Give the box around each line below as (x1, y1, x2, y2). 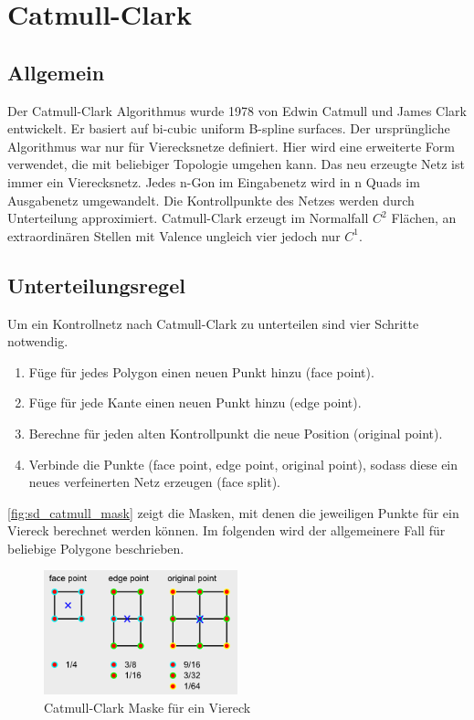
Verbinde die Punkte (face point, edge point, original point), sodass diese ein (28, 454, 458, 473)
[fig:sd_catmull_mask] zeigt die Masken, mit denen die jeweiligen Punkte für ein (7, 503, 459, 522)
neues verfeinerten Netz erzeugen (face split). (28, 472, 280, 492)
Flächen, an (391, 208, 457, 228)
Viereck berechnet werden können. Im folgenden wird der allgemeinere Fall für (7, 521, 446, 540)
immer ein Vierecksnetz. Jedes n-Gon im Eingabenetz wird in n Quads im (7, 172, 420, 191)
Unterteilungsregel (7, 270, 185, 299)
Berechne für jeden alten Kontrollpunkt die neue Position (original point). (28, 423, 443, 442)
